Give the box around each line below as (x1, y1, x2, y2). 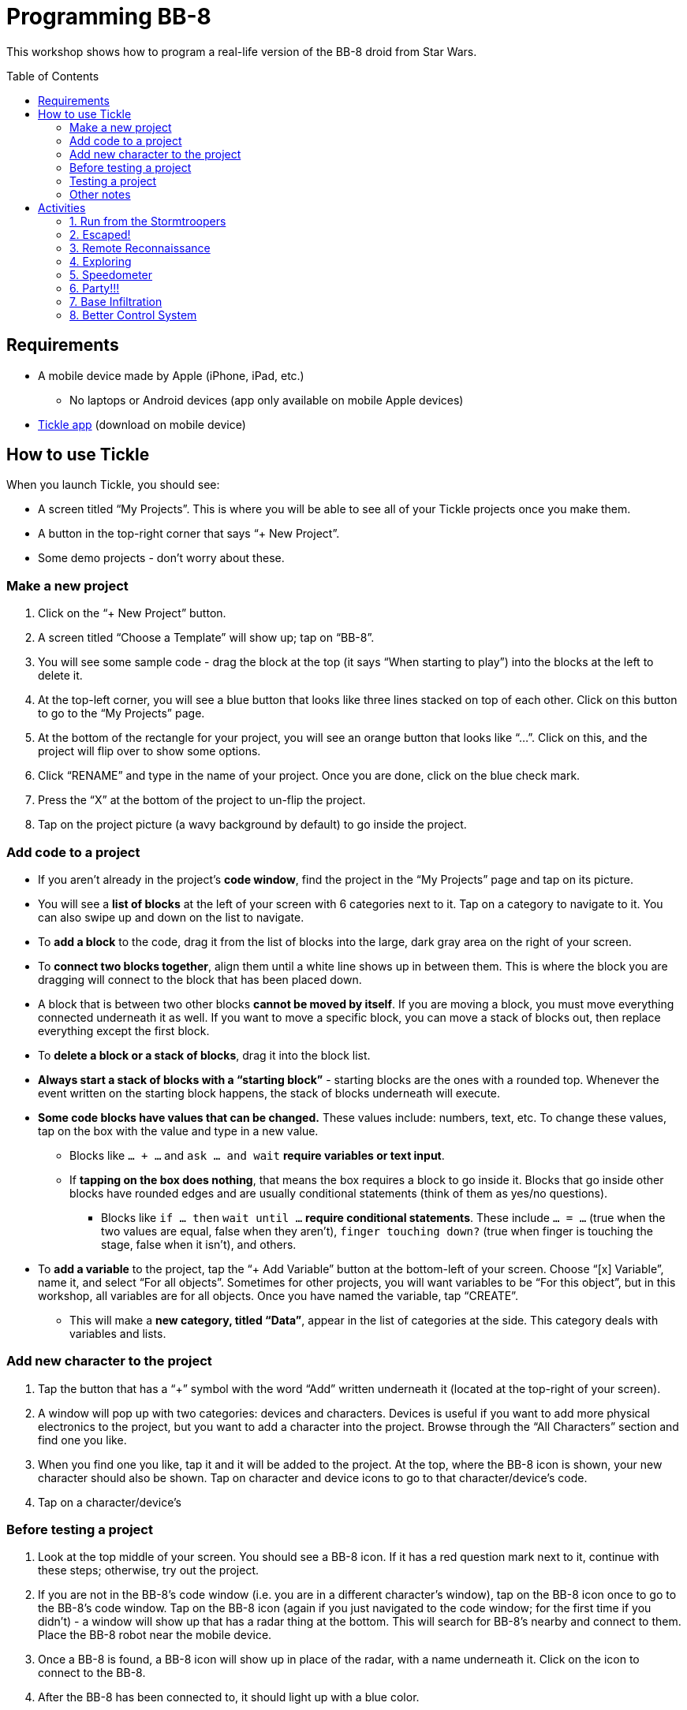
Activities (38, 200, 86, 214)
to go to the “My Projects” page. (38, 706, 205, 721)
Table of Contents (6, 69, 99, 83)
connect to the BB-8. (38, 1666, 146, 1680)
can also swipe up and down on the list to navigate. (38, 910, 304, 924)
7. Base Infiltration (69, 294, 162, 308)
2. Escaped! (69, 227, 131, 241)
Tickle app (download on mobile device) (38, 417, 246, 431)
